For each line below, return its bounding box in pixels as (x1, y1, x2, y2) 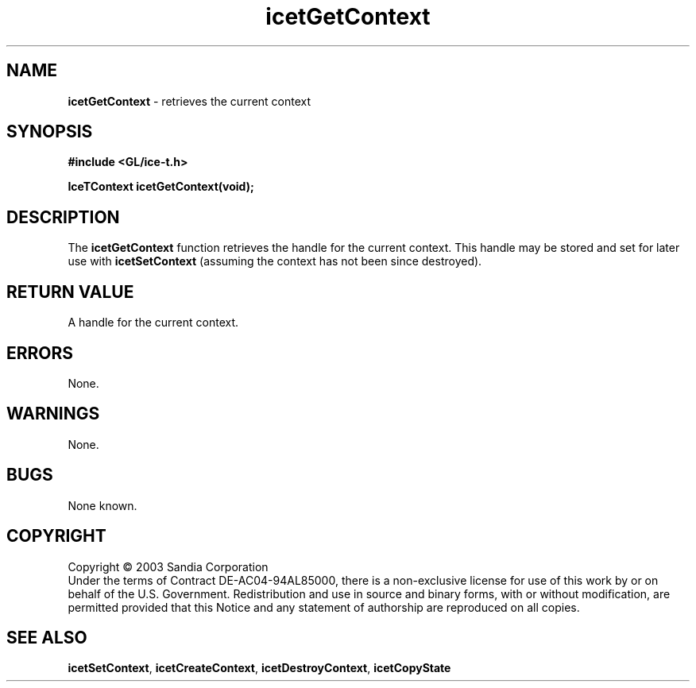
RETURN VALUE (6, 281, 134, 302)
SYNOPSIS (6, 122, 93, 142)
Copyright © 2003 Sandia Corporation (68, 559, 269, 574)
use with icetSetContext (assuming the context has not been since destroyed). (68, 254, 482, 269)
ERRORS (6, 342, 74, 363)
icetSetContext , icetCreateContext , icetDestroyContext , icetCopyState (68, 661, 451, 675)
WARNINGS (6, 404, 100, 424)
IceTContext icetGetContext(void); (68, 180, 254, 194)
